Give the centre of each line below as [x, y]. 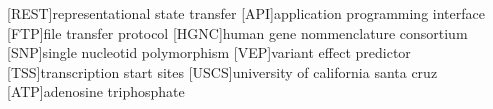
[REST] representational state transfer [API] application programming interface [246, 13]
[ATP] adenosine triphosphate [96, 91]
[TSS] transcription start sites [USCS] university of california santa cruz [222, 71]
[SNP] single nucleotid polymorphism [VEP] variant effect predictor [209, 52]
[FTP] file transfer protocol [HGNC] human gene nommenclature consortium [237, 32]
